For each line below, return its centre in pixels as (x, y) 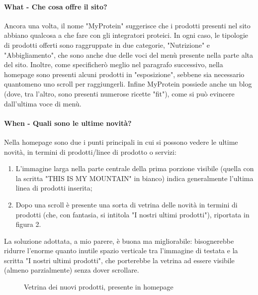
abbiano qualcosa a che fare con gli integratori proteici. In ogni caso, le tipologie (126, 35)
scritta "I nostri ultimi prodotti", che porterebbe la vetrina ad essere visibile (119, 260)
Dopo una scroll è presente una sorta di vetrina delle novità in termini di (127, 204)
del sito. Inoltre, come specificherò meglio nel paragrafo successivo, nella (114, 64)
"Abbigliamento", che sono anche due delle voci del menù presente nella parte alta (129, 54)
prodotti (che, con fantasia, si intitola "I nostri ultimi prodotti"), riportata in (132, 214)
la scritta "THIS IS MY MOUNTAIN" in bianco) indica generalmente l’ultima (134, 178)
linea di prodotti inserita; (54, 188)
